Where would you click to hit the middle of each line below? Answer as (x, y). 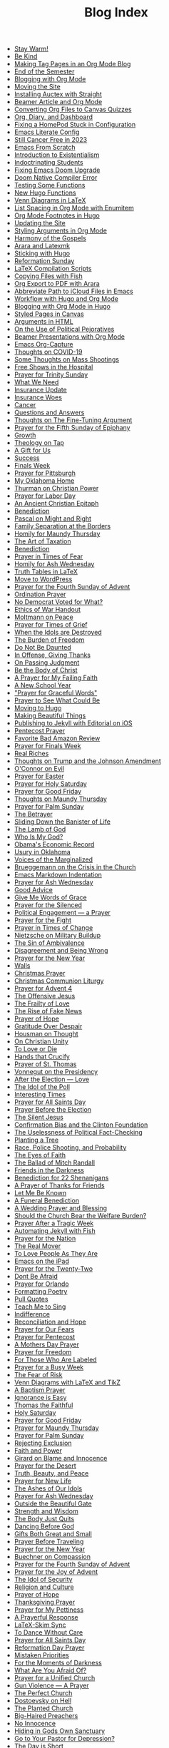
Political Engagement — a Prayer (62, 913)
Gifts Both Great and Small (53, 1534)
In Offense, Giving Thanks (52, 655)
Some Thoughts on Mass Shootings (67, 359)
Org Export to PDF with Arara (57, 284)
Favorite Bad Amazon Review (57, 738)
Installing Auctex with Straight (58, 94)
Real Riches (31, 754)
